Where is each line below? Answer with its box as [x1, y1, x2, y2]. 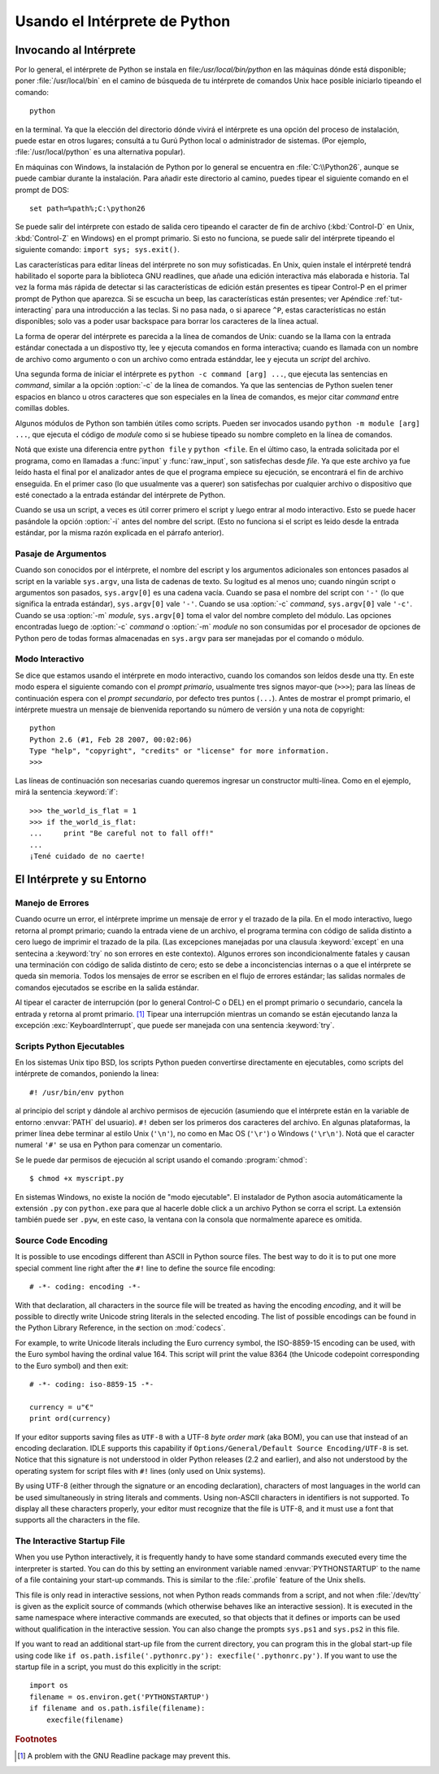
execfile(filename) [46, 1715, 124, 1724]
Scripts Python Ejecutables [15, 1040, 125, 1052]
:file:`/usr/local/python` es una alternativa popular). [15, 147, 186, 157]
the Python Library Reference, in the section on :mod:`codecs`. [15, 1323, 226, 1333]
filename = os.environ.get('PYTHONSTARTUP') [29, 1692, 211, 1702]
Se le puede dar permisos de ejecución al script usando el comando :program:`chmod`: [15, 1155, 308, 1165]
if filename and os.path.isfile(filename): [29, 1704, 206, 1713]
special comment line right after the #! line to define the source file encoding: [15, 1263, 276, 1273]
